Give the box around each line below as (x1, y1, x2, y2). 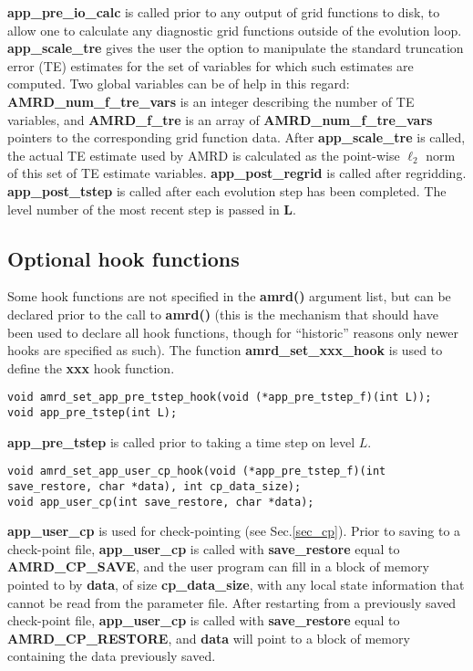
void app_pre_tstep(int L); (7, 405, 178, 419)
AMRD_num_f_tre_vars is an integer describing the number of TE (7, 91, 415, 110)
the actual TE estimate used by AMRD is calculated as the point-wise (7, 145, 400, 164)
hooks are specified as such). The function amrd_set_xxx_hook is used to (7, 341, 443, 360)
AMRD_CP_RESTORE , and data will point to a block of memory (7, 628, 410, 647)
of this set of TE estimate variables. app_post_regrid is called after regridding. (7, 163, 467, 183)
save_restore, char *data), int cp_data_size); (7, 479, 302, 493)
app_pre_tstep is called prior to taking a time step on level (7, 432, 355, 451)
